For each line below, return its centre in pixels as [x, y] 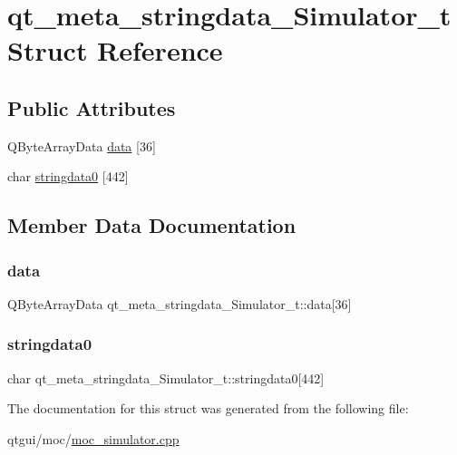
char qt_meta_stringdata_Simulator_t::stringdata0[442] [166, 378]
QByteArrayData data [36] [82, 145]
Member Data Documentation [152, 225]
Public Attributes [92, 107]
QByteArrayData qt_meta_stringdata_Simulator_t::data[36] [180, 303]
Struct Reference [115, 50]
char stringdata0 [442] [68, 176]
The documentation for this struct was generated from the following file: [208, 408]
